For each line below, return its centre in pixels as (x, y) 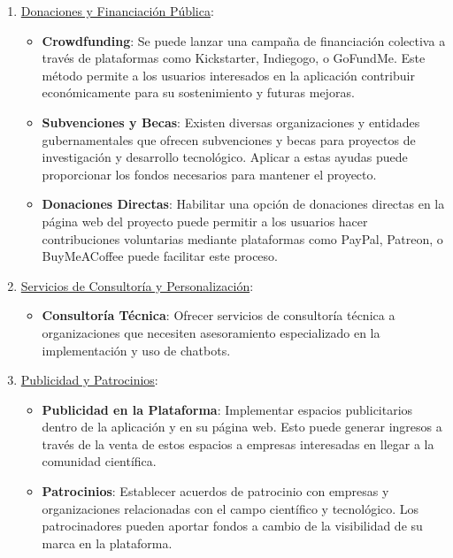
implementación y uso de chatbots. (136, 350)
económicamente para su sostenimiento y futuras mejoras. (198, 92)
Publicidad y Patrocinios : (89, 380)
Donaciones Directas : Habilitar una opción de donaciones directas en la (243, 204)
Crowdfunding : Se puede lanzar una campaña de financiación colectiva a (244, 40)
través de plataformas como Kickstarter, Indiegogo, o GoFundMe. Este (234, 58)
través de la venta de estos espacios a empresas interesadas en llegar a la (238, 443)
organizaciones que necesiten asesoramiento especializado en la (211, 332)
